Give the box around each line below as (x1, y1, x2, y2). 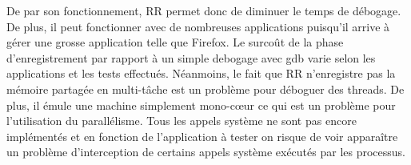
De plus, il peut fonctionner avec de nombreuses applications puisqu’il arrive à (6, 18, 390, 34)
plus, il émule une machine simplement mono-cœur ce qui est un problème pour (6, 96, 396, 113)
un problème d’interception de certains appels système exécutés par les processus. (6, 143, 405, 160)
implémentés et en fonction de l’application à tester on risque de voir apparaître (6, 127, 398, 144)
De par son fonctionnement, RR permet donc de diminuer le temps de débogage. (6, 2, 401, 18)
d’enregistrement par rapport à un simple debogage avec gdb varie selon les (6, 49, 376, 66)
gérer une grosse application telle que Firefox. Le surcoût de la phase (6, 34, 344, 50)
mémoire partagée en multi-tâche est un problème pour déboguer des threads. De (6, 80, 405, 97)
